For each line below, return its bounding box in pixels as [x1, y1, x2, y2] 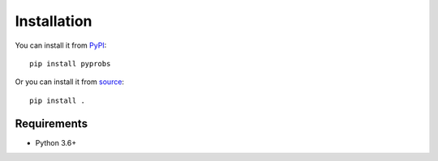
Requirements [15, 117, 88, 130]
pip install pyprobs [29, 59, 111, 68]
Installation [15, 12, 92, 30]
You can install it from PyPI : [15, 40, 107, 50]
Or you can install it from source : [15, 77, 125, 87]
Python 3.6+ [35, 138, 77, 147]
